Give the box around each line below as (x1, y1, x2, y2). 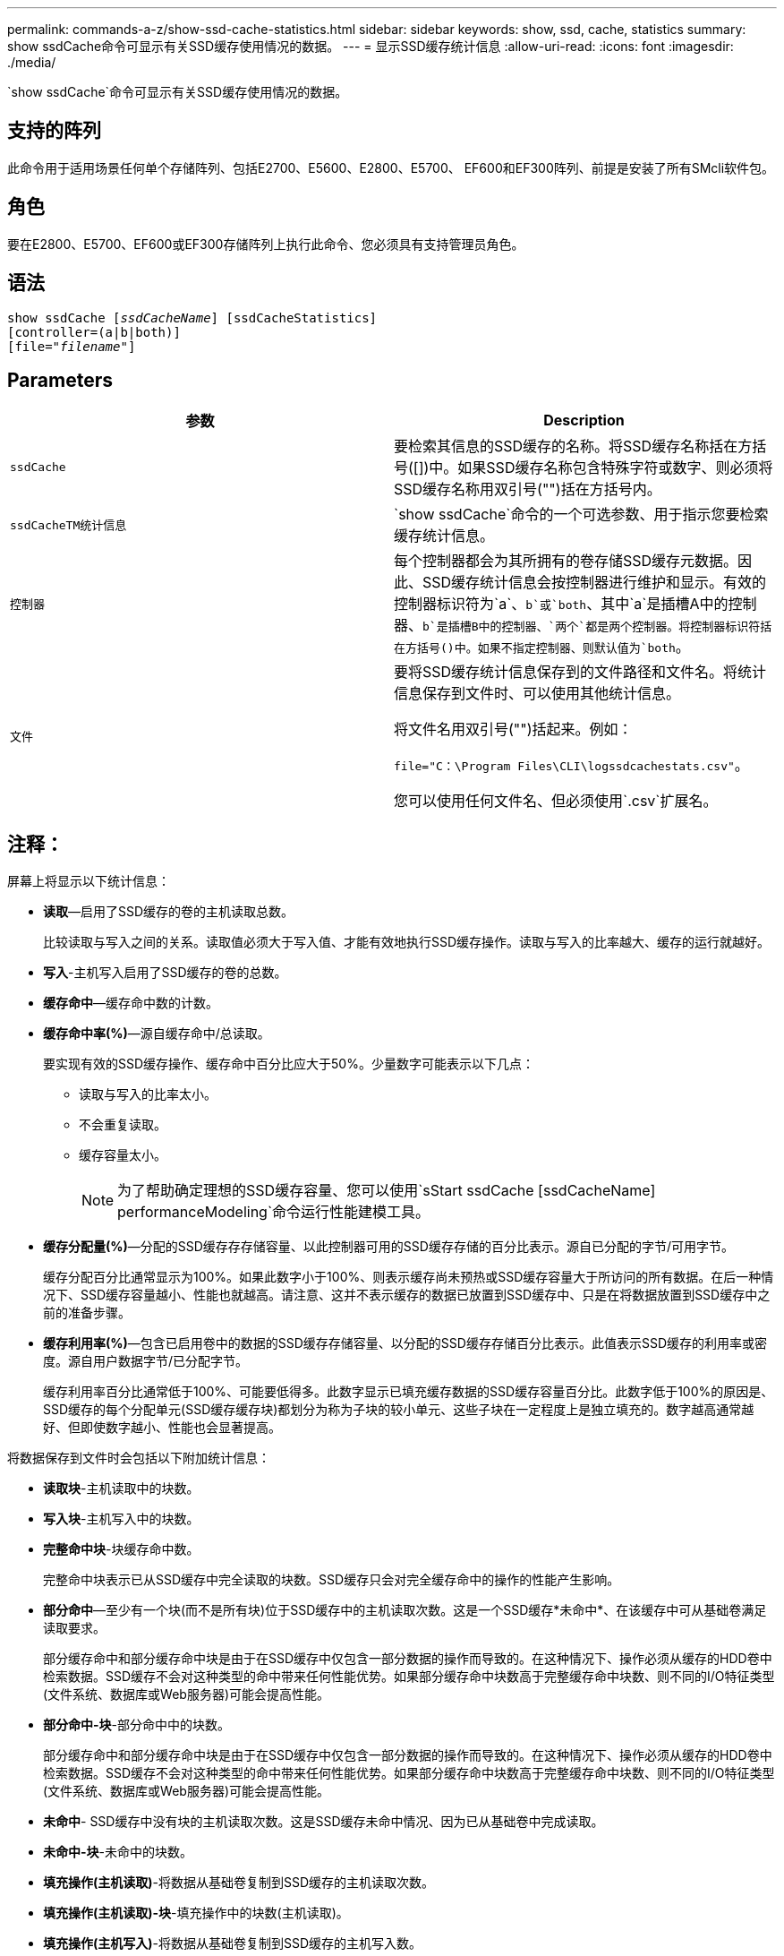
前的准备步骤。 (43, 1305, 131, 1321)
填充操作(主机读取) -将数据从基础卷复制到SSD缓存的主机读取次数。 (43, 1874, 435, 1891)
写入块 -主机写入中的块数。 (43, 1511, 200, 1527)
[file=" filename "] (7, 339, 136, 354)
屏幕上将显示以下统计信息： (7, 873, 170, 889)
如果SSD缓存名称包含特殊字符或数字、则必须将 (457, 459, 773, 477)
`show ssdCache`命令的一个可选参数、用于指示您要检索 (394, 505, 769, 524)
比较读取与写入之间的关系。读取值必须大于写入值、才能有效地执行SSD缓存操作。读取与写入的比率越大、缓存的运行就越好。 (43, 934, 771, 950)
